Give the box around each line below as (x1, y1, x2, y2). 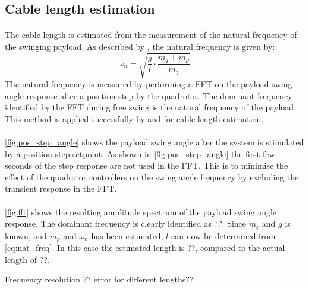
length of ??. (5, 253, 50, 265)
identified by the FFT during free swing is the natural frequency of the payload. (5, 101, 296, 113)
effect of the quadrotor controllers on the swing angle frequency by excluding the (5, 170, 299, 183)
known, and (5, 229, 47, 242)
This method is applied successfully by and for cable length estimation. (5, 112, 264, 125)
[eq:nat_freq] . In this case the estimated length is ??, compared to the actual (5, 242, 285, 254)
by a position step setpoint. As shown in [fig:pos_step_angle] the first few (5, 147, 275, 160)
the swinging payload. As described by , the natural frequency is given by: (5, 40, 275, 52)
